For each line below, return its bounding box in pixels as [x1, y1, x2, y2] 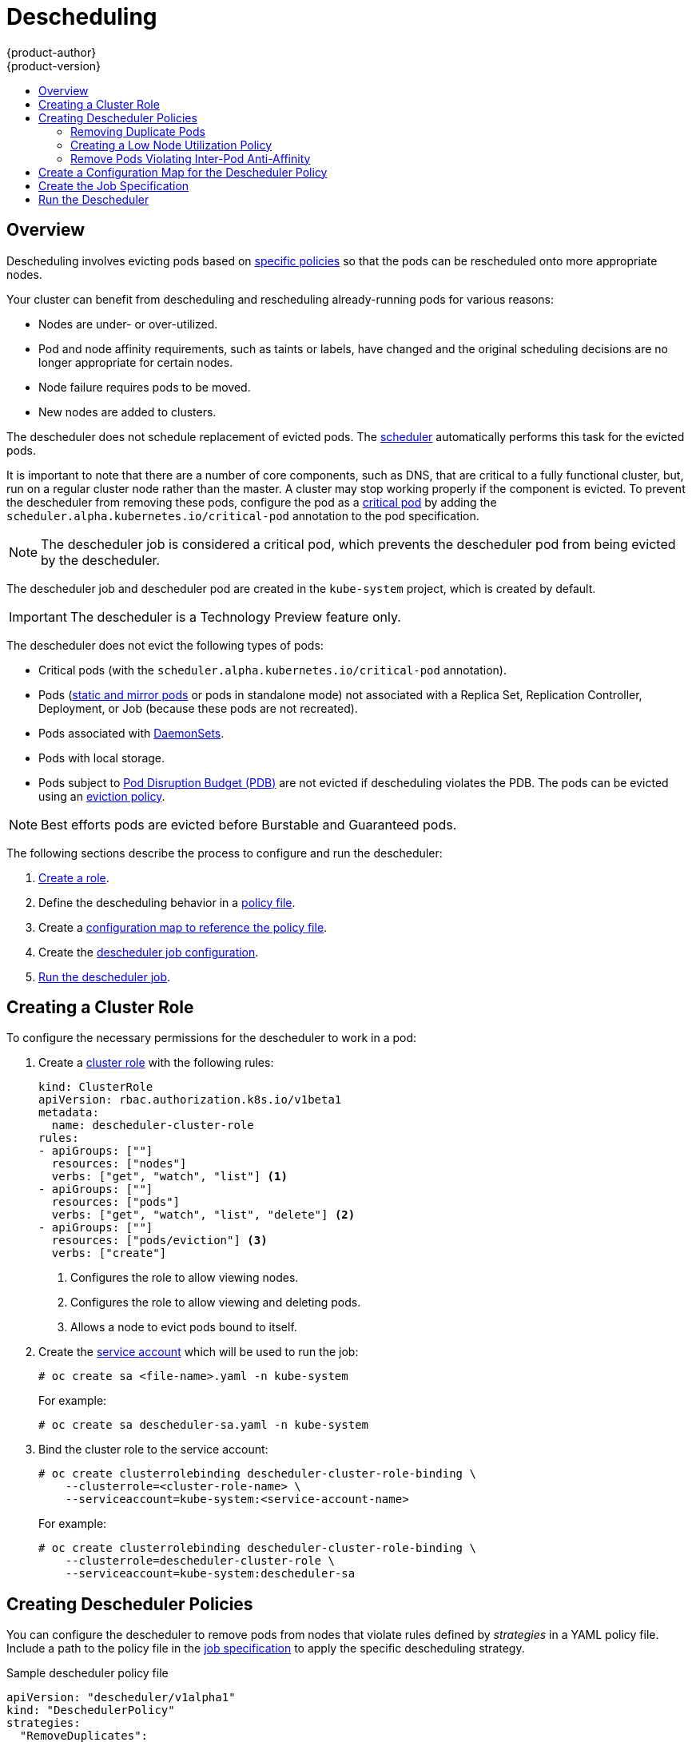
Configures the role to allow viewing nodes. [70, 1271, 299, 1285]
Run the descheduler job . [38, 969, 171, 984]
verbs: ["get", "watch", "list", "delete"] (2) [51, 1208, 356, 1222]
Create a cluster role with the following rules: [38, 1056, 274, 1070]
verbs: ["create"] [51, 1247, 167, 1260]
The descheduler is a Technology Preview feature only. [70, 608, 401, 625]
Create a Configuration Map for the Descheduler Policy [38, 165, 328, 179]
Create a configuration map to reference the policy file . [38, 920, 328, 934]
